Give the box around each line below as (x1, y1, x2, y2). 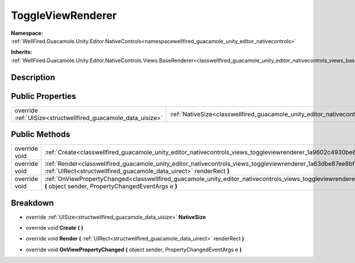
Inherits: (11, 48, 33, 56)
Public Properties (11, 91, 76, 101)
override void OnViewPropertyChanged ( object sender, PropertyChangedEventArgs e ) (25, 246, 242, 253)
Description (11, 72, 56, 82)
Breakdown (11, 198, 54, 208)
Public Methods (11, 129, 70, 139)
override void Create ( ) (25, 225, 83, 232)
